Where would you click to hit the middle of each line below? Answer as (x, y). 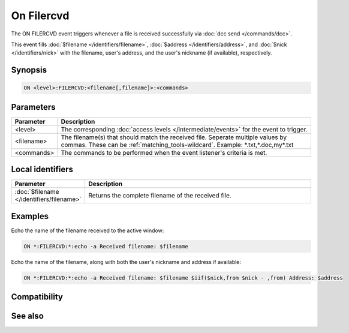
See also (28, 316)
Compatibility (37, 297)
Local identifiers (42, 169)
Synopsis (29, 70)
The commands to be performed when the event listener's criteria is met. (164, 152)
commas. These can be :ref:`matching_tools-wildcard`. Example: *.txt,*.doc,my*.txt (177, 145)
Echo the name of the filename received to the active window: (88, 230)
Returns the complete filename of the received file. (160, 196)
